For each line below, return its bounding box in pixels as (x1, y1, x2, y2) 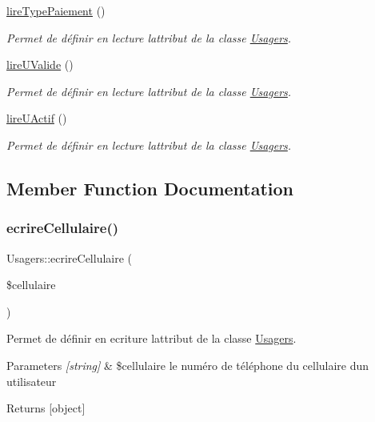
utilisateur (6, 372, 57, 389)
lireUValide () (6, 56, 74, 73)
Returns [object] (6, 400, 86, 416)
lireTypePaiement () (6, 2, 106, 18)
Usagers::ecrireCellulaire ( (6, 249, 133, 266)
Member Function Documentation (6, 175, 294, 200)
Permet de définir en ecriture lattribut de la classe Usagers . (6, 330, 297, 347)
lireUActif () (6, 110, 67, 127)
